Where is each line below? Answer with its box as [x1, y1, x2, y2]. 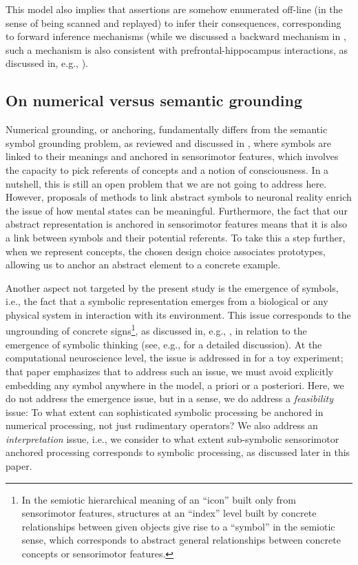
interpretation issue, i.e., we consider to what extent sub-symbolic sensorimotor [6, 431, 339, 446]
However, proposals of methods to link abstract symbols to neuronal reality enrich [6, 190, 352, 204]
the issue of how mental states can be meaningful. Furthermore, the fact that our [6, 203, 348, 217]
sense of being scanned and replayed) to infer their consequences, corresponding [6, 15, 341, 30]
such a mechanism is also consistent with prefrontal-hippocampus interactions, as [6, 42, 348, 57]
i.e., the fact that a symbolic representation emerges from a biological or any [6, 294, 328, 308]
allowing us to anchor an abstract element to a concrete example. [6, 257, 281, 272]
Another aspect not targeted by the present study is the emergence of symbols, [6, 280, 339, 295]
